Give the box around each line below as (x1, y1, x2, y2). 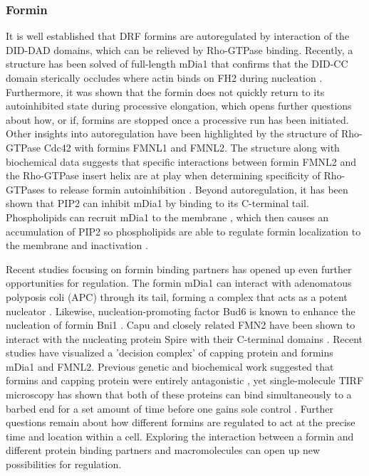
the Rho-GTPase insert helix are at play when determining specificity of (6, 168, 321, 183)
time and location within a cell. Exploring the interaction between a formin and (6, 428, 354, 443)
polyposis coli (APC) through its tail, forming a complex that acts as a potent (6, 289, 348, 304)
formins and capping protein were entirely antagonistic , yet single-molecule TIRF (6, 373, 364, 388)
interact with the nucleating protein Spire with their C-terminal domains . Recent (6, 331, 363, 346)
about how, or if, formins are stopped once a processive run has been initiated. (6, 112, 349, 127)
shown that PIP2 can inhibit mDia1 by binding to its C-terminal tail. (6, 196, 309, 211)
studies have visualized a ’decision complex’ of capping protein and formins (6, 345, 333, 360)
